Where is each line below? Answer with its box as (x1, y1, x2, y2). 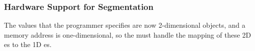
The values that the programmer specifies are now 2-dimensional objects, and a (4, 20, 246, 30)
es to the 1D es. (4, 39, 52, 50)
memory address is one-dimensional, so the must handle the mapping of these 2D (4, 29, 251, 40)
